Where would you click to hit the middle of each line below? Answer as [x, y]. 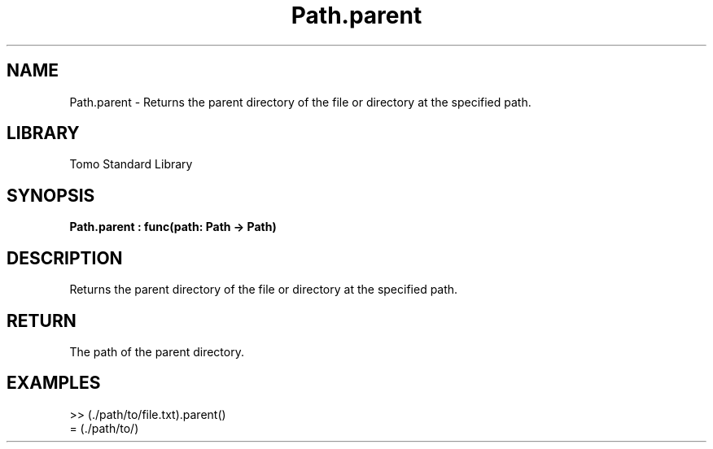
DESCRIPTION [65, 258]
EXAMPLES [54, 383]
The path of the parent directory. [157, 351]
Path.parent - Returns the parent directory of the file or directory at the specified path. [300, 102]
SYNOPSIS [51, 195]
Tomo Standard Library [131, 164]
